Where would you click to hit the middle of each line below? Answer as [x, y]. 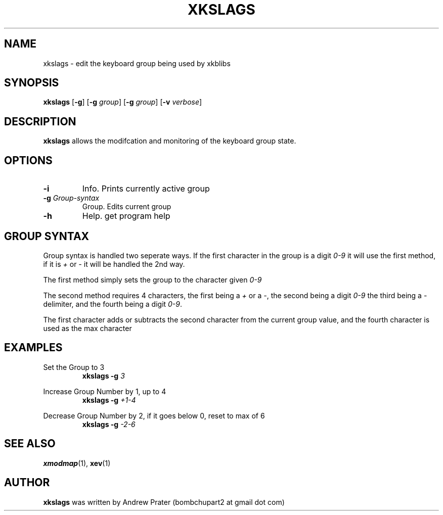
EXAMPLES [33, 348]
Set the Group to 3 [74, 367]
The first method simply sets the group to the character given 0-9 [152, 279]
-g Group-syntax [71, 198]
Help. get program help [126, 216]
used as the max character [87, 328]
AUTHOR [27, 483]
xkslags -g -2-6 [109, 424]
